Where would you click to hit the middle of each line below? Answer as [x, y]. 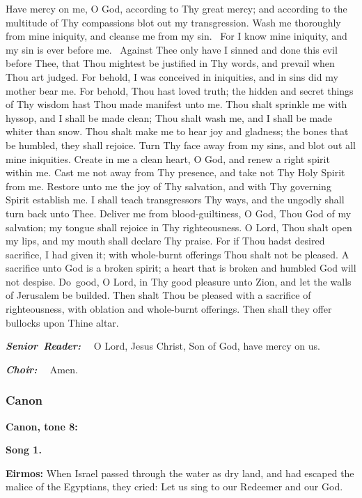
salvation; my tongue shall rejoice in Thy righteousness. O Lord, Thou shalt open [179, 227]
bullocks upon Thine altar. [62, 322]
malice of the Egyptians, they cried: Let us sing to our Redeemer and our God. [174, 487]
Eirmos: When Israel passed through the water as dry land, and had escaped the [180, 473]
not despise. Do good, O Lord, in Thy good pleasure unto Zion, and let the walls [179, 281]
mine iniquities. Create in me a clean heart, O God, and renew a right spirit [168, 158]
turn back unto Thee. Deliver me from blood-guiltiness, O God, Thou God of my [179, 213]
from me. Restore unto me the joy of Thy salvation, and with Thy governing [168, 186]
